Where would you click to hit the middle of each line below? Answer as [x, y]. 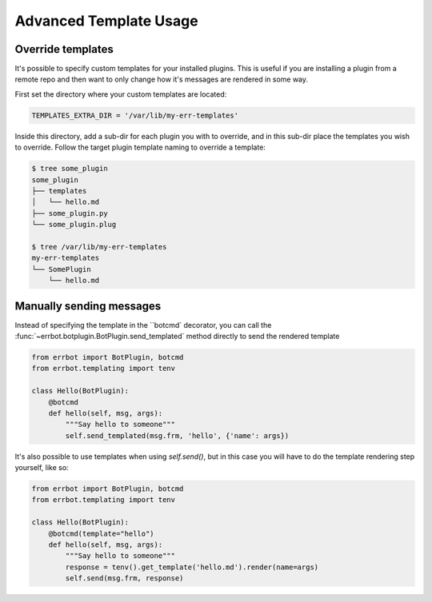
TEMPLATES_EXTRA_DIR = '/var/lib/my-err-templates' [135, 115]
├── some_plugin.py [70, 213]
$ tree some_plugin [70, 169]
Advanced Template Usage [107, 21]
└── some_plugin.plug [74, 225]
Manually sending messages [88, 306]
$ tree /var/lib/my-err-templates [99, 247]
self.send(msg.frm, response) [124, 578]
